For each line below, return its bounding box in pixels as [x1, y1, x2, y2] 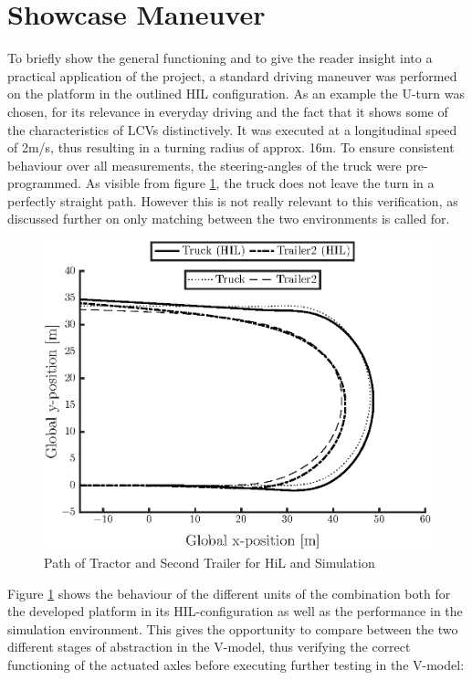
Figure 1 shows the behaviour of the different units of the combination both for [7, 583, 451, 602]
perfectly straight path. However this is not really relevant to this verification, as [7, 191, 458, 210]
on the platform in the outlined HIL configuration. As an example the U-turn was [7, 84, 466, 103]
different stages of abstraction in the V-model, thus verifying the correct [7, 637, 411, 656]
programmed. [7, 173, 81, 193]
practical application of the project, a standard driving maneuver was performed [7, 66, 457, 85]
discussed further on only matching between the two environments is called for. [7, 209, 450, 228]
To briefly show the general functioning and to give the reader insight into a [7, 48, 433, 68]
